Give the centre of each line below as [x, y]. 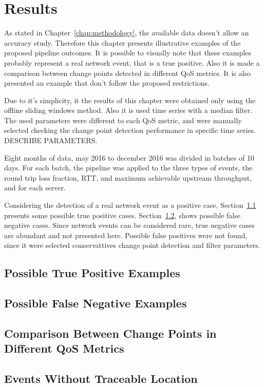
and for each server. [35, 188]
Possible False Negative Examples [96, 303]
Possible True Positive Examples [92, 273]
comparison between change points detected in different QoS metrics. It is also [127, 73]
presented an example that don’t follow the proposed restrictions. [107, 83]
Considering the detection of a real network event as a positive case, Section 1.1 [130, 205]
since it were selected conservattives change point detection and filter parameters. [132, 245]
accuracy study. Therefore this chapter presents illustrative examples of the [122, 42]
